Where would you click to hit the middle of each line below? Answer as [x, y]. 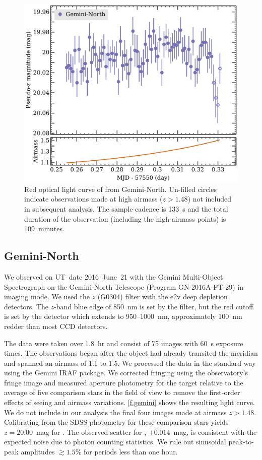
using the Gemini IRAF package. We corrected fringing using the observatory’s [126, 373]
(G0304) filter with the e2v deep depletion [162, 297]
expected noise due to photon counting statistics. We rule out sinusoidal [115, 442]
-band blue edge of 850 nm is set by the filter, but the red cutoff [154, 306]
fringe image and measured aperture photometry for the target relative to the [124, 382]
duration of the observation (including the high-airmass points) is [125, 218]
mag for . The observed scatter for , [91, 432]
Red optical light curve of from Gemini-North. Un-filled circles [121, 189]
